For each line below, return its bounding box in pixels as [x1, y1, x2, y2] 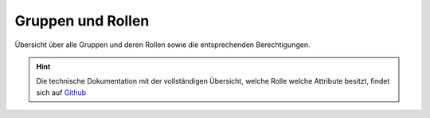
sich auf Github [36, 88, 87, 97]
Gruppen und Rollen [14, 12, 150, 29]
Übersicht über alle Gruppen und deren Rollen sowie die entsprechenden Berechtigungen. [14, 40, 311, 49]
